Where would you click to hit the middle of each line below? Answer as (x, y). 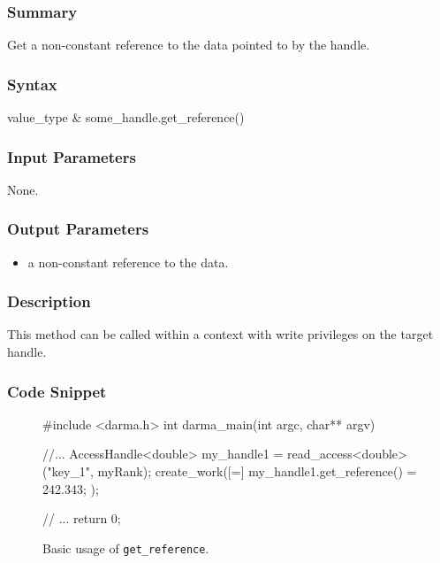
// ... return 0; (82, 518)
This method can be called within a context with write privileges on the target (220, 334)
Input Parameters (72, 156)
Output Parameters (78, 229)
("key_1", (68, 471)
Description (49, 301)
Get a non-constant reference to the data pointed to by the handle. (189, 45)
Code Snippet (57, 391)
